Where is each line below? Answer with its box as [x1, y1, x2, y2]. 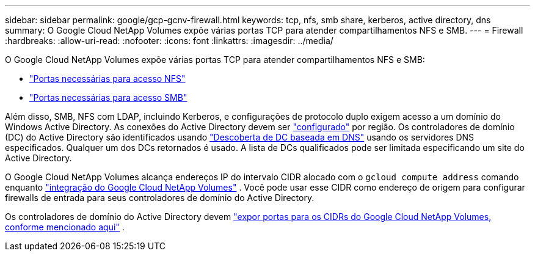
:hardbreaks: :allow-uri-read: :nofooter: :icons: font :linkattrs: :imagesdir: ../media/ [5, 35, 333, 46]
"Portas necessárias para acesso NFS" [29, 73, 186, 84]
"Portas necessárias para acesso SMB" [29, 92, 187, 103]
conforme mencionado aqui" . [5, 222, 125, 232]
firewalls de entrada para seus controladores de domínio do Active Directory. [5, 192, 315, 203]
